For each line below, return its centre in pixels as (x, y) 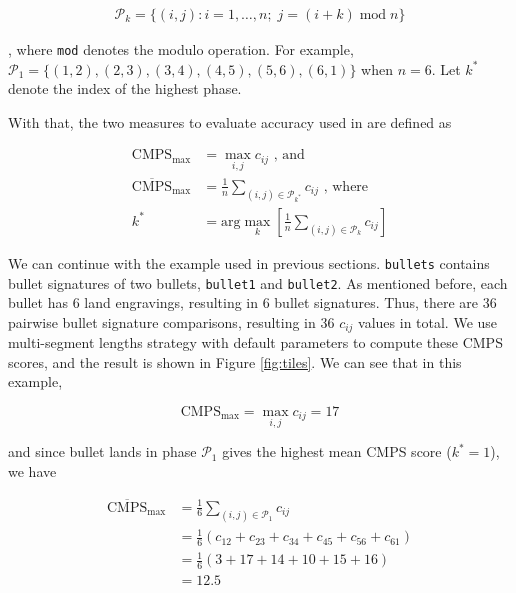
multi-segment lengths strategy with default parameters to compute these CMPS (255, 342)
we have (32, 470)
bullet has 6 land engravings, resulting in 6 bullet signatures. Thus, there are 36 (252, 302)
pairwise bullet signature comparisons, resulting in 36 (171, 321)
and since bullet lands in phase (102, 451)
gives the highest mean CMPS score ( (337, 451)
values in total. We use (428, 321)
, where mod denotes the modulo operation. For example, (181, 49)
